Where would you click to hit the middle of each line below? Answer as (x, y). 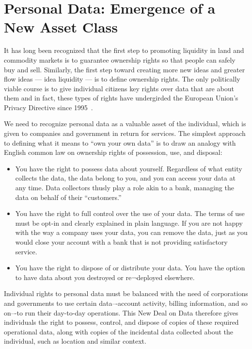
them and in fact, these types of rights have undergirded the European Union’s (121, 98)
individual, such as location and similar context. (75, 341)
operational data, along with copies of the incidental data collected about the (119, 331)
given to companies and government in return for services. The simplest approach (125, 133)
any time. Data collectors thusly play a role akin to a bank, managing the (125, 188)
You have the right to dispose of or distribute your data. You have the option (130, 268)
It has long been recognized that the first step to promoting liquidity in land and (124, 50)
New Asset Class (61, 27)
